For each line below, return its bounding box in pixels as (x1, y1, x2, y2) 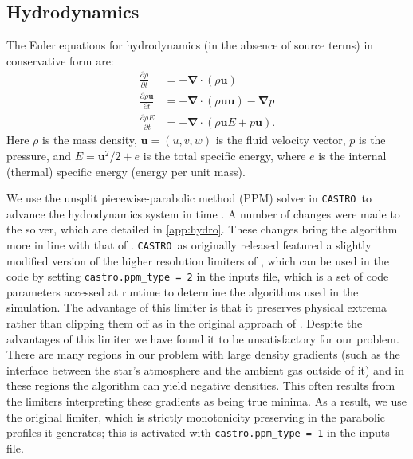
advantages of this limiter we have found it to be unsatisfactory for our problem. (6, 330, 399, 347)
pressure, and (6, 147, 72, 163)
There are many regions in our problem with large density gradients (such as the (6, 346, 400, 363)
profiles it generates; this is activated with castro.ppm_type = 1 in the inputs (6, 424, 390, 441)
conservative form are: (6, 52, 114, 69)
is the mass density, (42, 131, 137, 148)
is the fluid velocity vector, (215, 131, 346, 148)
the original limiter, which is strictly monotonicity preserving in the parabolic (6, 408, 385, 425)
